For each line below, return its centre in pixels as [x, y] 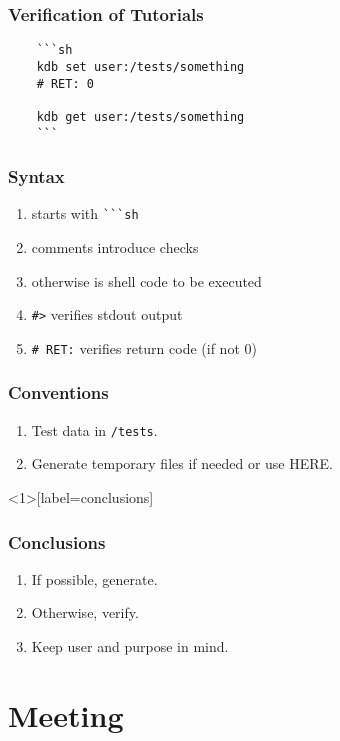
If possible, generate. [94, 578]
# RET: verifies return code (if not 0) [144, 347]
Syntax [36, 176]
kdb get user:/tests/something [140, 116]
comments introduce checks [115, 247]
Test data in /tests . [94, 429]
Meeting [66, 714]
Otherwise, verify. [85, 612]
